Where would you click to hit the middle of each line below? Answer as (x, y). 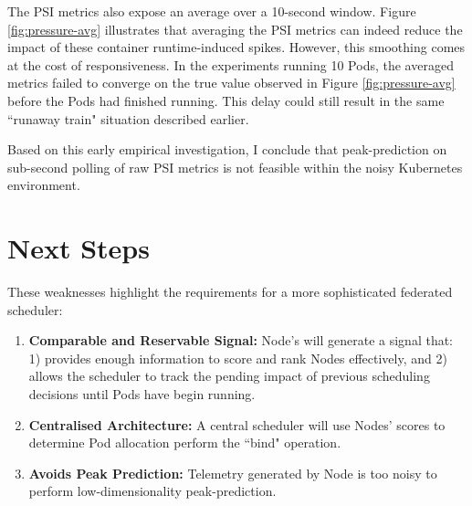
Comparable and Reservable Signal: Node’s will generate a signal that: (241, 340)
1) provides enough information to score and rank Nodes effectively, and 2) (238, 358)
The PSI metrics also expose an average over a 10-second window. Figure (212, 11)
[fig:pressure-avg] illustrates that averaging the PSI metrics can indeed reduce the (235, 29)
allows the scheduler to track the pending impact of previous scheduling (229, 376)
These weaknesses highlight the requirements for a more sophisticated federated (230, 292)
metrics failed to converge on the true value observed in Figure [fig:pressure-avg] (231, 83)
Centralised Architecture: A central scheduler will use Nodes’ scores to (237, 424)
